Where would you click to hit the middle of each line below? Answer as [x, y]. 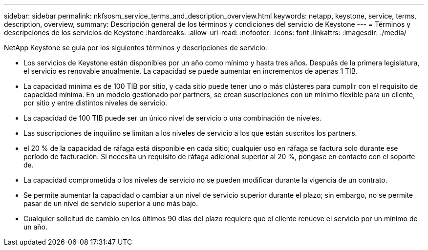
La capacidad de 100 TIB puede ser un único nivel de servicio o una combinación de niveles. [172, 118]
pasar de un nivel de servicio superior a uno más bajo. [111, 203]
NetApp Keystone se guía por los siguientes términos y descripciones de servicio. [136, 48]
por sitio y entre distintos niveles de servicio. [96, 103]
